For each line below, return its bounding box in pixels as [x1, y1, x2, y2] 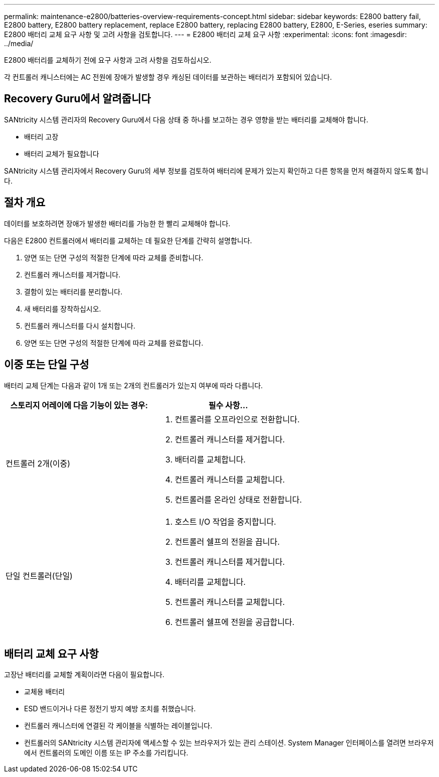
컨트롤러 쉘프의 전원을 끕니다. [174, 536, 280, 547]
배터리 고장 [24, 132, 59, 141]
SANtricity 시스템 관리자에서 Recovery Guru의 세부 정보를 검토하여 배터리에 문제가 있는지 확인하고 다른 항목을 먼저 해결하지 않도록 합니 [4, 166, 428, 175]
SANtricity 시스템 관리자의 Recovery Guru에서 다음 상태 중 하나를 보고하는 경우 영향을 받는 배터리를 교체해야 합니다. [4, 115, 368, 124]
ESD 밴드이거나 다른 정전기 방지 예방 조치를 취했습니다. [24, 704, 196, 713]
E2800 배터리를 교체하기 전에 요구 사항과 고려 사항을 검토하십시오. [4, 56, 211, 64]
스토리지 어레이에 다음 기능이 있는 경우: [10, 400, 148, 410]
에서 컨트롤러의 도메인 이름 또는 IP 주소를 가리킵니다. [24, 748, 188, 757]
